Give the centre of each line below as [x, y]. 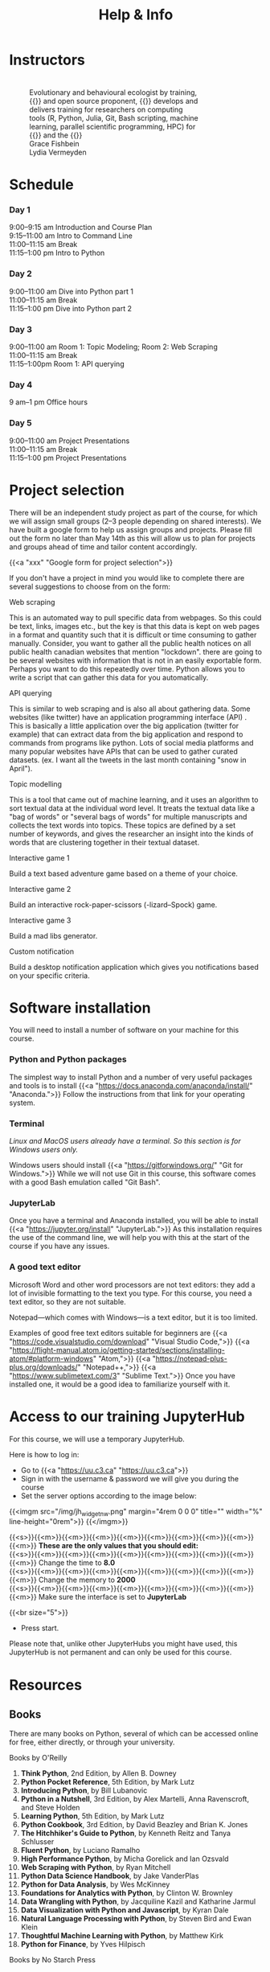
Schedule [42, 185]
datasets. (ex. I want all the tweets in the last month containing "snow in [128, 760]
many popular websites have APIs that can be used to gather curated [123, 751]
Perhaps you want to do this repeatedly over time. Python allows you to [127, 668]
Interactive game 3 [40, 920]
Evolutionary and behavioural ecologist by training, [113, 92]
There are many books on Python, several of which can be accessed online [134, 1734]
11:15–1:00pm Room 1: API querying [67, 364]
